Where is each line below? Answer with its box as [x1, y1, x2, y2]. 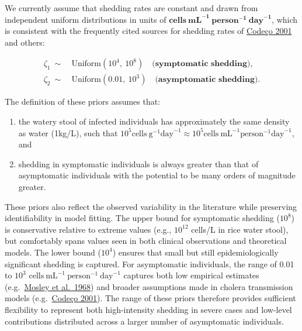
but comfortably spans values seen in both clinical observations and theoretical [5, 235, 287, 247]
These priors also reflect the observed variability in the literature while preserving [5, 200, 297, 212]
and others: [5, 36, 45, 48]
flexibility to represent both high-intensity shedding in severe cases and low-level [5, 303, 292, 315]
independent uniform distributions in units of [5, 13, 166, 25]
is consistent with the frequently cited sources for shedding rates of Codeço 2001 [5, 25, 292, 37]
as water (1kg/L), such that [18, 126, 118, 139]
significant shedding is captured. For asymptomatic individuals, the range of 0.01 [5, 257, 294, 270]
